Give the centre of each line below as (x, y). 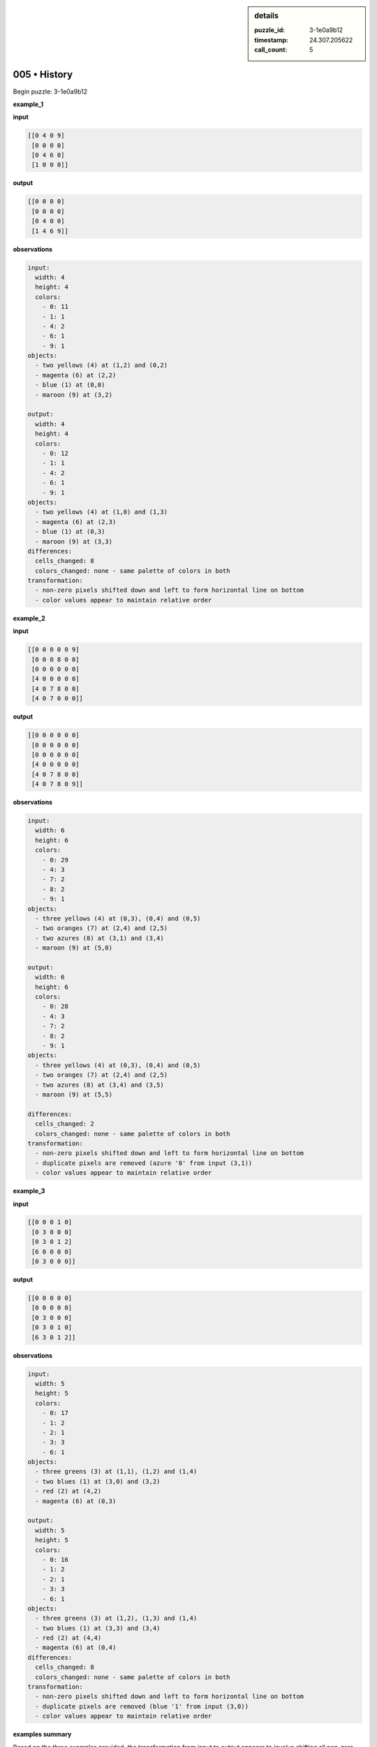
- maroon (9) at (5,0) (74, 948)
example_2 (29, 618)
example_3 (29, 1191)
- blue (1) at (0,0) (70, 385)
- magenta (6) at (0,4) (76, 1648)
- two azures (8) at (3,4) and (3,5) (99, 1085)
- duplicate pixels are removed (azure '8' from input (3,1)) (144, 1163)
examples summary (42, 1734)
